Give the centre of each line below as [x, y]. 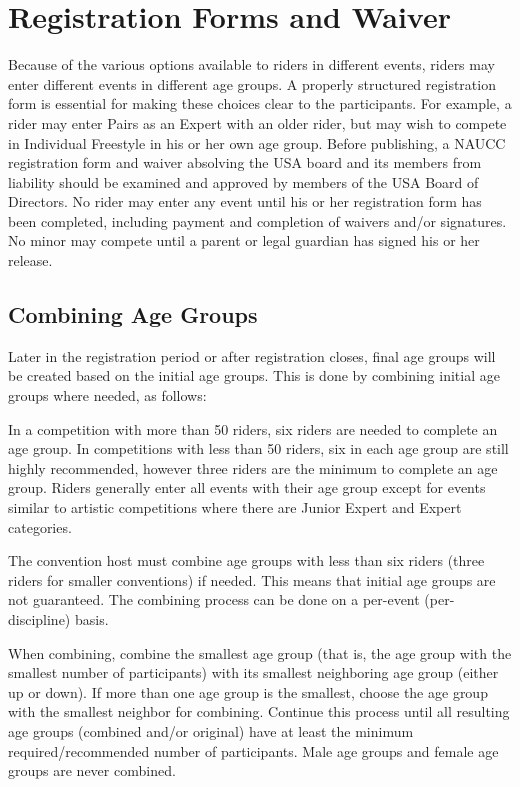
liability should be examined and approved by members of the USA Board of [243, 181]
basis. [91, 618]
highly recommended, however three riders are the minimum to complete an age [253, 467]
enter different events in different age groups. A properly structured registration [252, 83]
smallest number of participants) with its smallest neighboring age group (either [253, 672]
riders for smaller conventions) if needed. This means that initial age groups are [252, 579]
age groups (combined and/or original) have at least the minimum [211, 730]
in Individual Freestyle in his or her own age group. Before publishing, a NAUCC [257, 142]
